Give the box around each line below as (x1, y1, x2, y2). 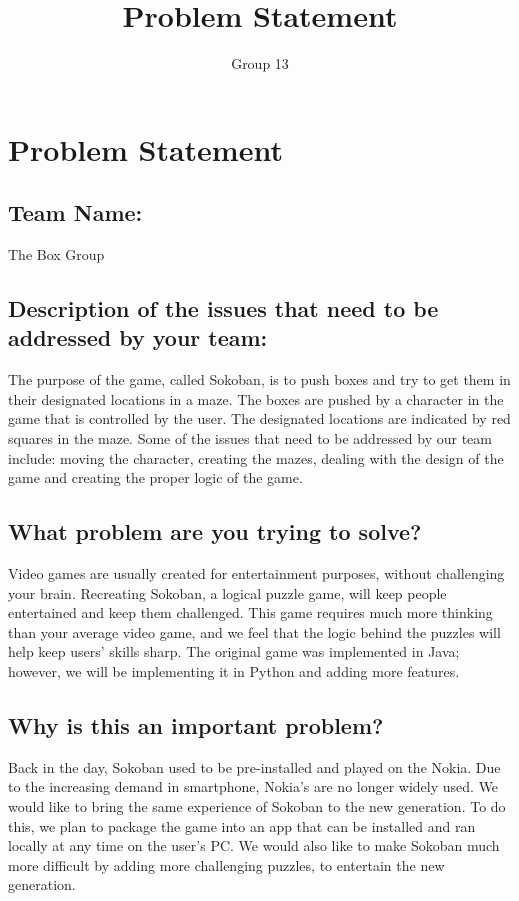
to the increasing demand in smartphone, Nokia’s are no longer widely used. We (8, 776, 499, 797)
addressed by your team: (8, 322, 268, 353)
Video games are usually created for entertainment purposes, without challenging (8, 563, 505, 584)
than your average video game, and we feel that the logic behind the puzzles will (8, 621, 501, 642)
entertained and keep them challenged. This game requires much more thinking (8, 602, 493, 623)
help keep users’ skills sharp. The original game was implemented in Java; (8, 641, 460, 662)
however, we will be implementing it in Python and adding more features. (8, 661, 460, 682)
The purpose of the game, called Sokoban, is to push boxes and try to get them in (8, 369, 511, 390)
